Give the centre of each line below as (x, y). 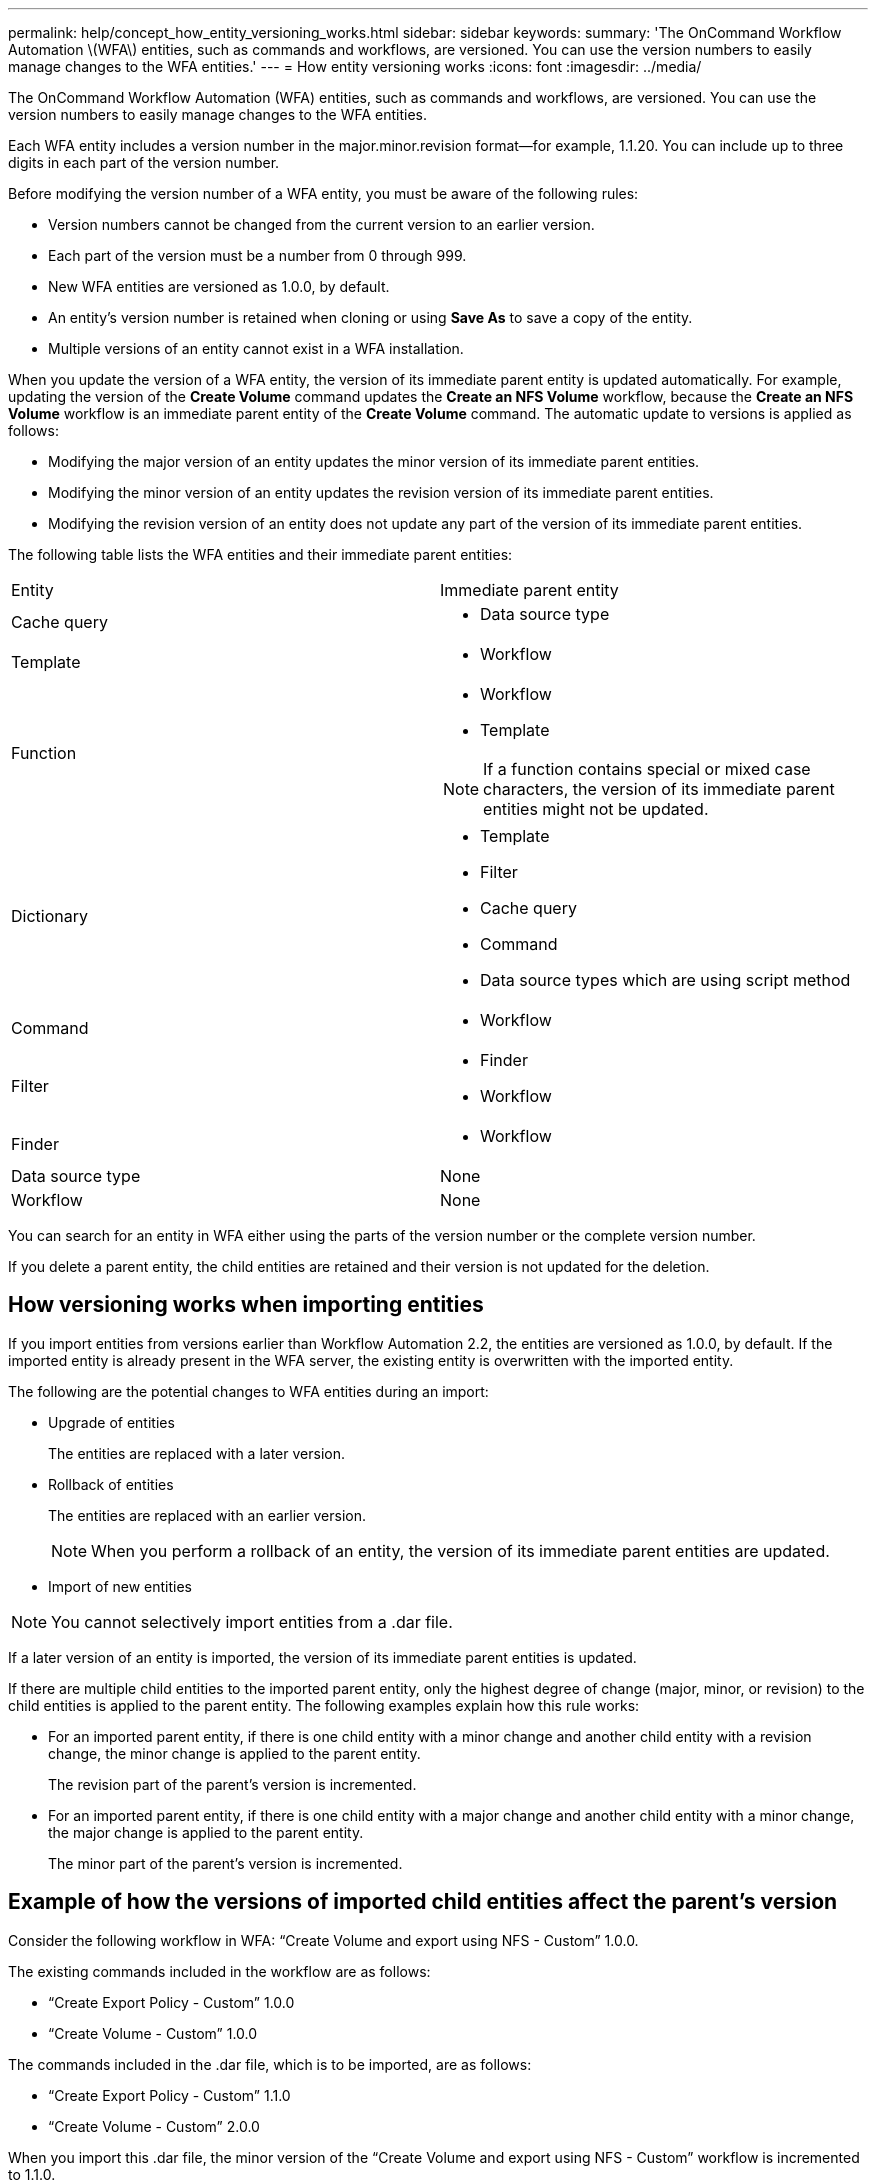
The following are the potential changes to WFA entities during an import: (248, 1391)
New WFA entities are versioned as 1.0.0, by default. (219, 286)
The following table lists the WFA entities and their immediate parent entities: (260, 554)
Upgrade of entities (111, 1422)
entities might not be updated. (596, 809)
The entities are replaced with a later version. (196, 1453)
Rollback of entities (111, 1484)
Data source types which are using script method (665, 980)
